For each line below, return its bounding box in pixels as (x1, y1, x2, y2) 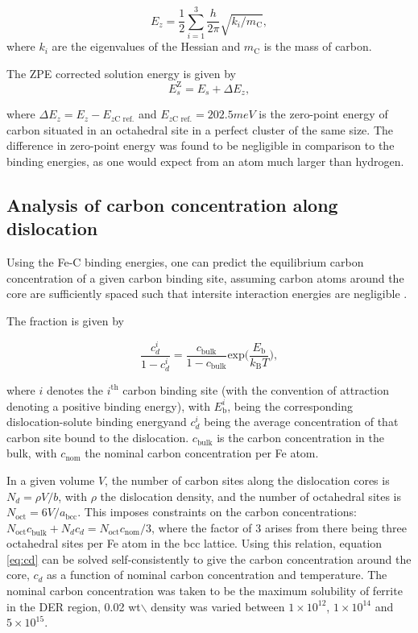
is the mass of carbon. (263, 38, 372, 55)
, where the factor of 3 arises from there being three (151, 519, 407, 536)
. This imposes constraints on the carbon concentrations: (77, 503, 357, 520)
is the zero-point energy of (259, 105, 388, 122)
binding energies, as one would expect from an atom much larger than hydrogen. (6, 153, 404, 170)
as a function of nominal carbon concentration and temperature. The (47, 566, 387, 583)
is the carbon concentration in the (217, 428, 384, 445)
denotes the (46, 381, 104, 398)
